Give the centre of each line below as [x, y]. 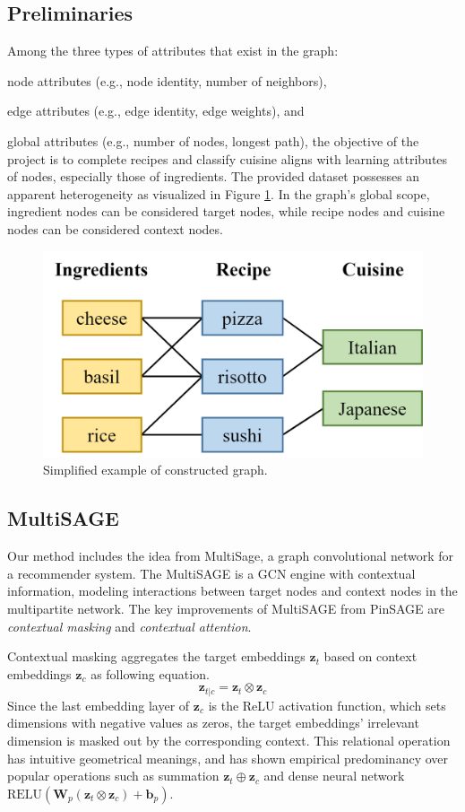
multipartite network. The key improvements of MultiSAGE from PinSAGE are [226, 608]
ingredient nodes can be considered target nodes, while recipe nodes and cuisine [226, 211]
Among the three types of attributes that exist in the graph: [173, 51]
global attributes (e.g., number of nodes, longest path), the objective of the [213, 140]
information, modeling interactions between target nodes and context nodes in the [232, 591]
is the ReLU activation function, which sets [327, 705]
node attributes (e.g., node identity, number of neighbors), [167, 80]
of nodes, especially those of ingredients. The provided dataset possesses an [214, 176]
